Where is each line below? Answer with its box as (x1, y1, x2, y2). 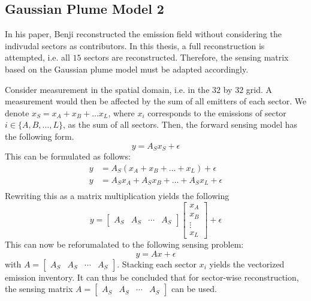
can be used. (171, 282, 217, 295)
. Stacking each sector (117, 257, 197, 270)
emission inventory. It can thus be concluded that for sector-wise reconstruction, (5, 270, 299, 283)
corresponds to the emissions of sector (147, 106, 286, 119)
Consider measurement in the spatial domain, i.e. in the (5, 83, 210, 95)
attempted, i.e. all (5, 51, 70, 64)
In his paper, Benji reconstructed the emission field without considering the (5, 28, 282, 40)
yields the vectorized (209, 257, 285, 270)
